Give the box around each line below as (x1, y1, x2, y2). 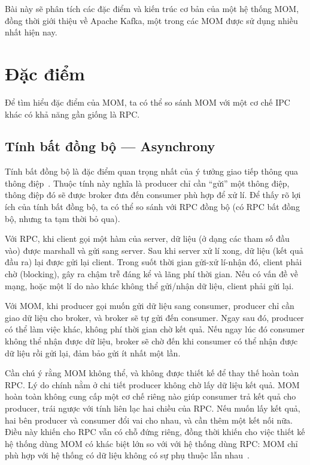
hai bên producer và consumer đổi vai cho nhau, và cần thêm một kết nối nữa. (5, 413, 293, 426)
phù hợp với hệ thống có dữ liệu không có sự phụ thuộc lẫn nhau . (5, 449, 250, 461)
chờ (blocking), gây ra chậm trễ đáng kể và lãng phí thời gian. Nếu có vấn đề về (5, 268, 299, 280)
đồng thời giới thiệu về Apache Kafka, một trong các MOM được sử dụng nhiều (5, 14, 298, 26)
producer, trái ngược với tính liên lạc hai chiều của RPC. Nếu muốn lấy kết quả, (5, 401, 300, 414)
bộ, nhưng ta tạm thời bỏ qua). (5, 212, 120, 224)
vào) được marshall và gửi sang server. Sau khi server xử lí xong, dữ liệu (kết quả (5, 244, 303, 256)
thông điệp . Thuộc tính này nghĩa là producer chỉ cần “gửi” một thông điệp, (5, 176, 290, 189)
